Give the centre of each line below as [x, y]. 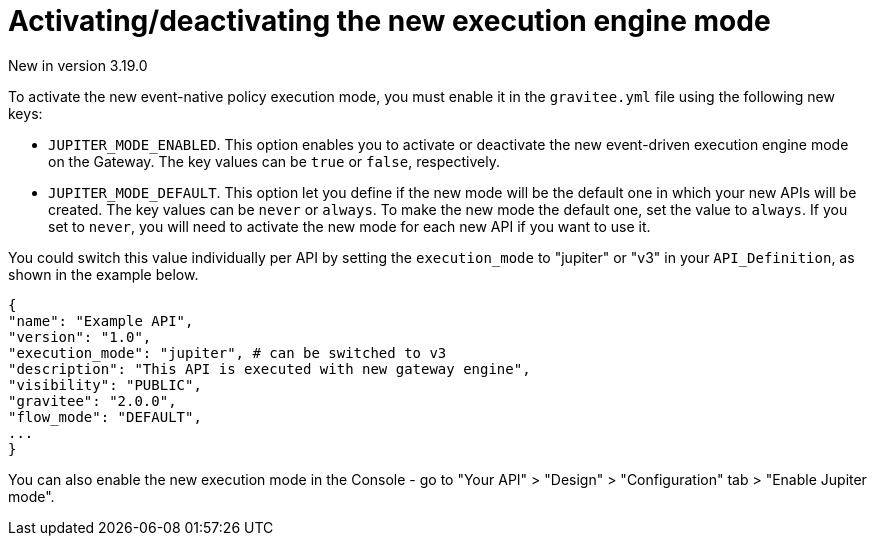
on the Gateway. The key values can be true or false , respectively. [274, 161]
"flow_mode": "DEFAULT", [105, 416]
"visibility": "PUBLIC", [105, 384]
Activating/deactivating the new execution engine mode [389, 21]
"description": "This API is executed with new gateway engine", [269, 368]
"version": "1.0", [80, 336]
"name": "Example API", [101, 320]
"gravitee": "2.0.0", [92, 400]
